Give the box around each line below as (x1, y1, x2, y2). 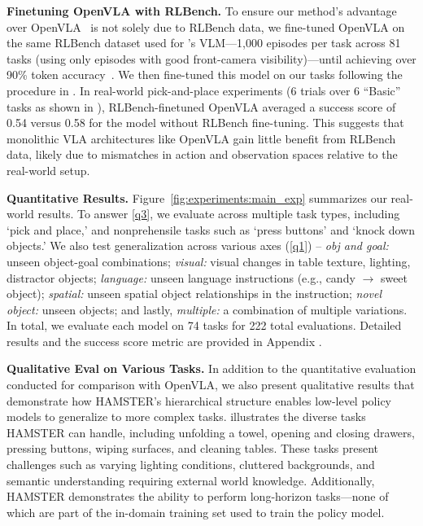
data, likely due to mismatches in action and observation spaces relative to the (7, 146, 398, 163)
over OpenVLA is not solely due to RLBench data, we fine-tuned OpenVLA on (7, 18, 405, 35)
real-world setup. (7, 161, 90, 178)
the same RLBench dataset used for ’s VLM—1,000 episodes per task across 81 (7, 34, 401, 51)
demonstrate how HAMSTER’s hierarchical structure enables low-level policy (7, 392, 391, 409)
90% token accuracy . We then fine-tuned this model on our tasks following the (7, 66, 403, 83)
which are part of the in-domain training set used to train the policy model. (7, 503, 385, 520)
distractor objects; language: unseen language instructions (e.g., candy (7, 269, 355, 286)
